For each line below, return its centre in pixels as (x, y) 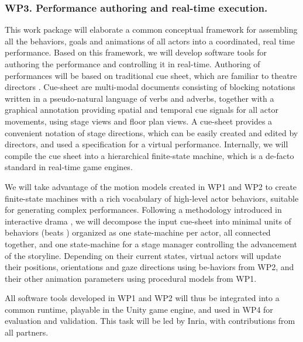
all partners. (27, 332)
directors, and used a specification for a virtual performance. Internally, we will (147, 144)
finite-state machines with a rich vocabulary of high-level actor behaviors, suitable (152, 198)
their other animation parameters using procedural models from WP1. (131, 278)
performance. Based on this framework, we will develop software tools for (136, 52)
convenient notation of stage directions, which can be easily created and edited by (151, 132)
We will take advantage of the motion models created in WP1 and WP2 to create (151, 186)
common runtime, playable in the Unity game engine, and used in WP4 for (139, 309)
